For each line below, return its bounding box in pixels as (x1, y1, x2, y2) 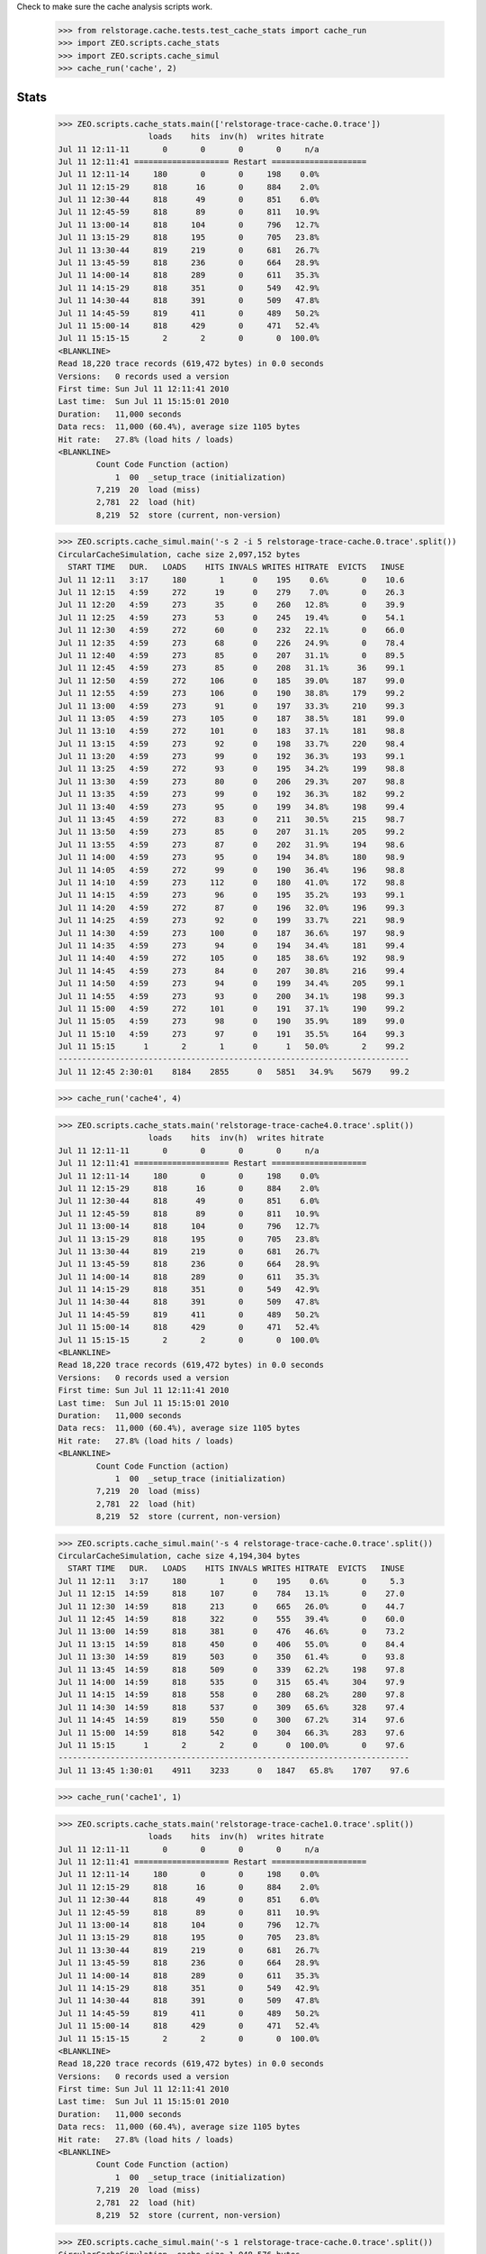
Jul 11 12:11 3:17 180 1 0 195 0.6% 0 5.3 (58, 1576, 405, 1586)
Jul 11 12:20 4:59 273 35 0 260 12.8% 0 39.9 (58, 600, 405, 610)
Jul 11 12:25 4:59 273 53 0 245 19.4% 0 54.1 (58, 612, 405, 622)
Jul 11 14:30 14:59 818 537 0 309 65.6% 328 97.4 (58, 1702, 405, 1712)
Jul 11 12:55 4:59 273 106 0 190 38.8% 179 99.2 (58, 688, 405, 699)
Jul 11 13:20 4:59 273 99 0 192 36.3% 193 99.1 (58, 751, 405, 762)
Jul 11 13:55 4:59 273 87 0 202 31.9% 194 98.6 (58, 839, 405, 849)
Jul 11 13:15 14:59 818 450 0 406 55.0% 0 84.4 (58, 1639, 405, 1649)
